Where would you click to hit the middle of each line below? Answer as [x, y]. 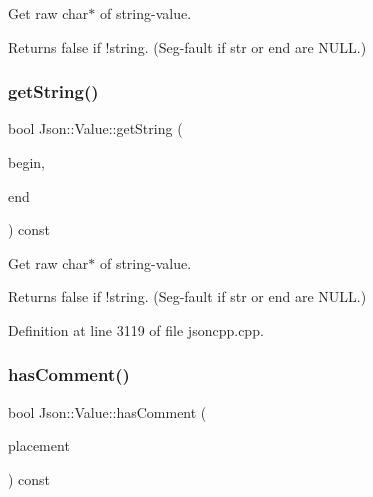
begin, [26, 162]
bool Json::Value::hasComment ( [107, 411]
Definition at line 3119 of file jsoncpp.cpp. [136, 329]
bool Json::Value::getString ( [95, 128]
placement [39, 445]
